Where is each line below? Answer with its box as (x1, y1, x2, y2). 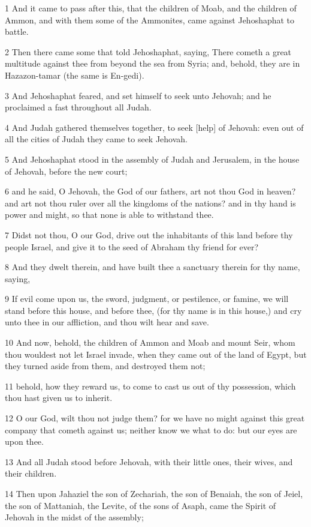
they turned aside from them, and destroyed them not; (5, 360, 206, 372)
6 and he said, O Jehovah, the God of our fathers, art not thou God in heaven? (5, 185, 296, 197)
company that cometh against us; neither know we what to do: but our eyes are (5, 423, 297, 436)
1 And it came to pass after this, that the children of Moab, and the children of (5, 2, 297, 14)
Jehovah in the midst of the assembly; (5, 511, 144, 523)
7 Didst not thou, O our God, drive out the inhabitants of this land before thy (5, 228, 293, 241)
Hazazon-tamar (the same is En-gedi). (5, 68, 144, 81)
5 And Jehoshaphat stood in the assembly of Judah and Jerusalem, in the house (5, 152, 300, 165)
